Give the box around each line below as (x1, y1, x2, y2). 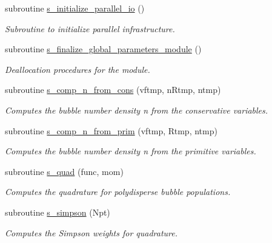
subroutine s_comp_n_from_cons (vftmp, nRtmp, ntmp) (5, 83, 221, 96)
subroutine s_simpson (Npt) (5, 205, 110, 218)
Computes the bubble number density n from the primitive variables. (5, 145, 256, 157)
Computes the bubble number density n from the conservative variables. (5, 103, 268, 116)
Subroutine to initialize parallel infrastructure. (5, 22, 175, 35)
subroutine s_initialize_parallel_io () (5, 2, 145, 14)
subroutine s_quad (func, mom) (5, 165, 124, 177)
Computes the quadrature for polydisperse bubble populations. (5, 185, 231, 198)
